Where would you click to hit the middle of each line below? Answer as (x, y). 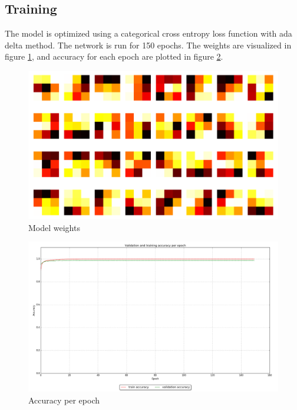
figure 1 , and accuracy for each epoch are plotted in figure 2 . (114, 56)
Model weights (54, 227)
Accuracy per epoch (64, 400)
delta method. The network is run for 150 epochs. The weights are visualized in (148, 45)
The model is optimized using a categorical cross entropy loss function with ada (148, 33)
